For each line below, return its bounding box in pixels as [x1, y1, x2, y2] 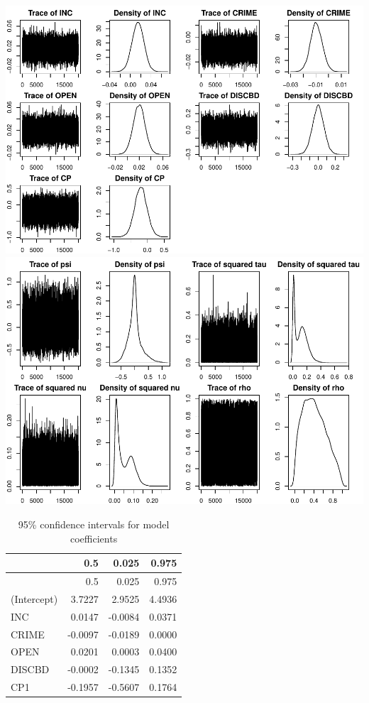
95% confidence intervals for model [18, 517, 170, 532]
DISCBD [11, 662, 50, 677]
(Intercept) [11, 591, 58, 606]
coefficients [70, 530, 118, 545]
